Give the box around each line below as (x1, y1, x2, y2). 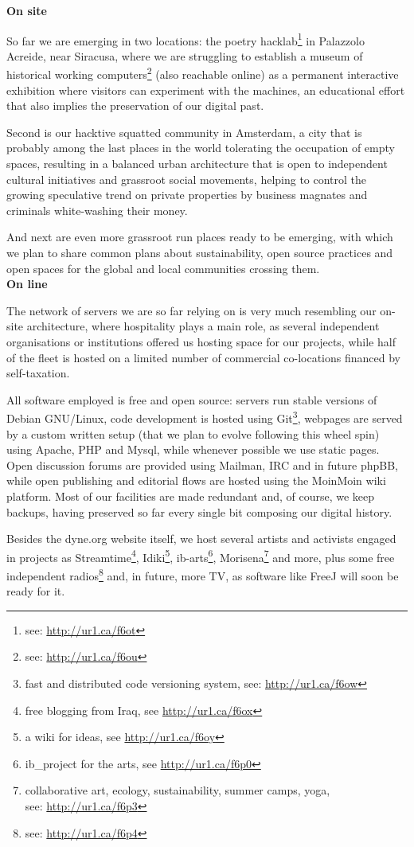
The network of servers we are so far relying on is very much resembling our (6, 302, 377, 318)
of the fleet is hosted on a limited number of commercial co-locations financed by (6, 349, 400, 365)
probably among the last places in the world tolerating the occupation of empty (6, 139, 395, 156)
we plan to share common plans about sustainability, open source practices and (6, 244, 393, 261)
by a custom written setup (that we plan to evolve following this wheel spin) (6, 425, 380, 442)
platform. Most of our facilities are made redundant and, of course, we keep (6, 488, 375, 504)
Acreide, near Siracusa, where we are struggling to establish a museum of (6, 47, 363, 64)
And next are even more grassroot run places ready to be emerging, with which (6, 228, 393, 245)
